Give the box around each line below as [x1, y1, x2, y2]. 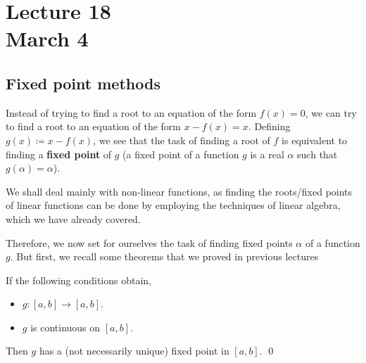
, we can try [305, 105, 357, 120]
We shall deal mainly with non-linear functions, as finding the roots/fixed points [6, 184, 353, 198]
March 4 [6, 24, 89, 53]
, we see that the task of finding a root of [93, 132, 270, 147]
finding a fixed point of [6, 146, 112, 161]
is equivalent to [282, 132, 348, 147]
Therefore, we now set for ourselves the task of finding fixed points [6, 235, 293, 250]
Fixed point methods [6, 72, 160, 94]
